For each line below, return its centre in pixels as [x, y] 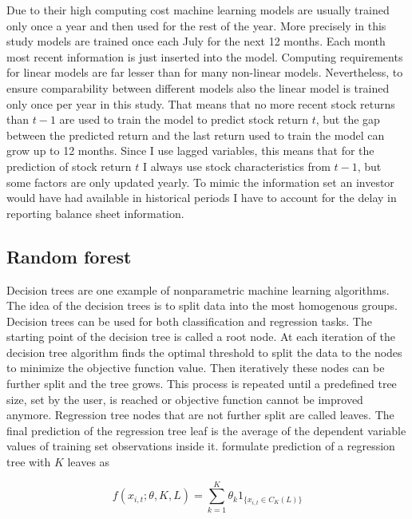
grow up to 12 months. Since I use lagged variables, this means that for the [190, 151]
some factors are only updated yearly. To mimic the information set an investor [200, 182]
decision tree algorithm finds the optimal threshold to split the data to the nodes [204, 352]
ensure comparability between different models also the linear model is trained [198, 87]
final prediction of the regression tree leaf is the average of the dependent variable [206, 430]
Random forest [69, 256]
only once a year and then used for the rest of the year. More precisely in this [196, 25]
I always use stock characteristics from [236, 166]
